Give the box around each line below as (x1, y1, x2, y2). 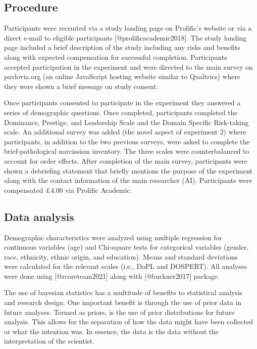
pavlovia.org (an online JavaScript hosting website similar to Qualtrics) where (4, 71, 241, 82)
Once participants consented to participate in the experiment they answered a (4, 97, 241, 108)
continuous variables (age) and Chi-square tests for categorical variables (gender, (4, 242, 249, 252)
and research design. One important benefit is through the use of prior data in (4, 297, 242, 307)
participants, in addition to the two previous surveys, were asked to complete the (4, 136, 250, 146)
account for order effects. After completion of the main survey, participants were (4, 155, 248, 166)
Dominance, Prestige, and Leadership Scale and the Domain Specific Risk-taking (4, 117, 249, 127)
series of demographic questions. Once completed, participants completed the (4, 107, 238, 117)
